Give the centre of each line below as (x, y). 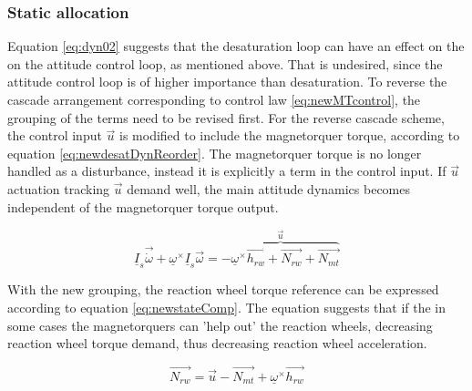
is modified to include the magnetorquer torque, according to (290, 135)
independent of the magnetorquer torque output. (143, 206)
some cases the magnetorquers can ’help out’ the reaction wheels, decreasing (220, 325)
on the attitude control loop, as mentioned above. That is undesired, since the (225, 63)
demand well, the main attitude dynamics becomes (269, 188)
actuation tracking (59, 188)
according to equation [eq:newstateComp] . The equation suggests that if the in (227, 307)
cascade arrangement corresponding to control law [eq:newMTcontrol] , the (214, 99)
